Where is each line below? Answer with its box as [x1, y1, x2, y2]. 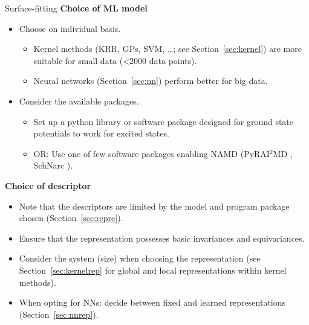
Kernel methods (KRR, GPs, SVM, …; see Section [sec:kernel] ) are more [33, 42, 302, 55]
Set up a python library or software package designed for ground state [33, 115, 294, 127]
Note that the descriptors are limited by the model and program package [19, 199, 290, 212]
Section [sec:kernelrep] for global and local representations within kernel [19, 263, 287, 276]
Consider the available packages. [19, 94, 139, 107]
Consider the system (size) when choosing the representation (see [19, 252, 261, 265]
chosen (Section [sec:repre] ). [19, 211, 123, 224]
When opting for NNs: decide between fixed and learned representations [19, 296, 286, 309]
